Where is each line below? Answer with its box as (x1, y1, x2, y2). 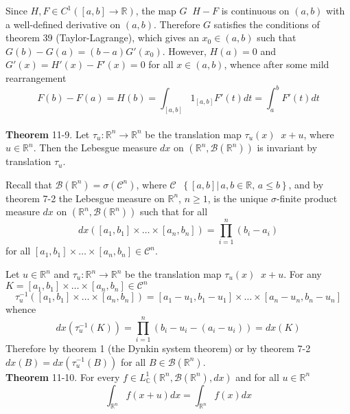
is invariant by (257, 140, 318, 155)
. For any (283, 267, 322, 281)
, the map (135, 3, 176, 17)
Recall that (5, 177, 52, 191)
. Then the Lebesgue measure (33, 140, 157, 155)
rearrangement (5, 70, 67, 85)
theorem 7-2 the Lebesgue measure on (5, 190, 165, 205)
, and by (288, 177, 324, 191)
